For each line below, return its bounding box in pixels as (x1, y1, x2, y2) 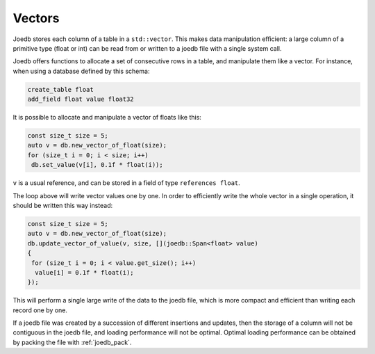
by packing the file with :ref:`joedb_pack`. (12, 338, 132, 346)
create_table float (27, 86, 94, 93)
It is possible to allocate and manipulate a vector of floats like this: (12, 113, 201, 122)
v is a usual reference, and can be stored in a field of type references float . (12, 179, 241, 187)
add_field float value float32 (27, 95, 135, 104)
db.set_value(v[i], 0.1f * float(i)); (31, 161, 163, 169)
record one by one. (12, 306, 67, 314)
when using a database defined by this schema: (12, 67, 150, 75)
